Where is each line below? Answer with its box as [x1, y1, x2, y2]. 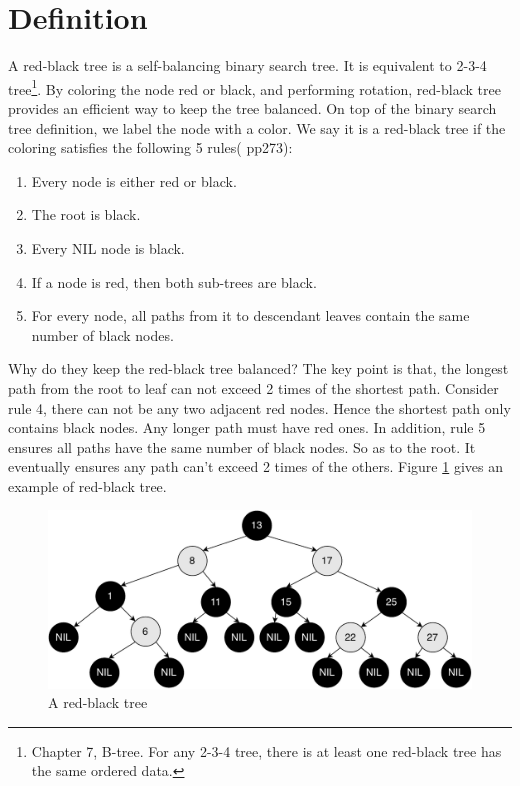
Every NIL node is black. [31, 237, 185, 258]
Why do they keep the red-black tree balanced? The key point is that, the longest [8, 358, 509, 379]
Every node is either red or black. [31, 170, 237, 191]
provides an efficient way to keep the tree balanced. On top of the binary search [8, 97, 497, 118]
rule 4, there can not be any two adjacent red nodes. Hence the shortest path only [8, 397, 511, 418]
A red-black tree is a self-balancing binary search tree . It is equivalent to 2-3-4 [8, 55, 487, 76]
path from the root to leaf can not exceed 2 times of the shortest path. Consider [8, 377, 499, 398]
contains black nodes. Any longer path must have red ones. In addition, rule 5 [8, 417, 486, 438]
